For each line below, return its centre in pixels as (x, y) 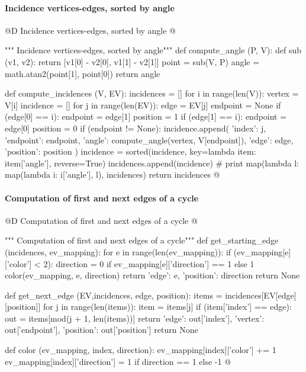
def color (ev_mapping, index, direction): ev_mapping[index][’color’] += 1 (141, 350)
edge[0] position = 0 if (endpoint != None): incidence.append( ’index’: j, (136, 128)
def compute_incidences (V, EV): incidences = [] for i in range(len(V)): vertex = (152, 93)
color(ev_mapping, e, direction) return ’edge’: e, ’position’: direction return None (152, 275)
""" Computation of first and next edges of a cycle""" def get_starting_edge (142, 240)
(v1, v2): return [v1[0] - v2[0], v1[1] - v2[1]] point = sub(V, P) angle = (132, 61)
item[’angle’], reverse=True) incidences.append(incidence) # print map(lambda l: (152, 163)
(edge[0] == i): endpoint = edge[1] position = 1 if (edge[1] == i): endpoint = (146, 116)
